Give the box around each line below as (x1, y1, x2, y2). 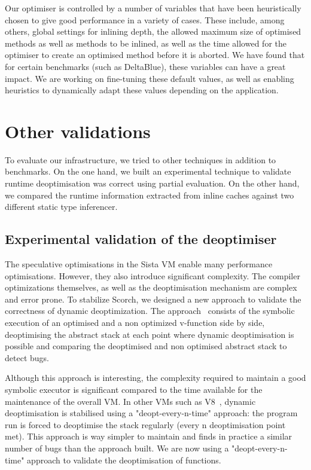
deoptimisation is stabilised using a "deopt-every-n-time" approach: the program (5, 407, 298, 419)
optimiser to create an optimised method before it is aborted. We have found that (5, 48, 305, 61)
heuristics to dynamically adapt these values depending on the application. (5, 84, 279, 96)
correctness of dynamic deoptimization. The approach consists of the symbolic (5, 304, 295, 317)
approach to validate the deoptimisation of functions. (27, 453, 221, 466)
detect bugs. (5, 351, 49, 364)
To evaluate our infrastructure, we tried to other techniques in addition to (5, 153, 276, 166)
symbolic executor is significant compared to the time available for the (5, 383, 263, 395)
